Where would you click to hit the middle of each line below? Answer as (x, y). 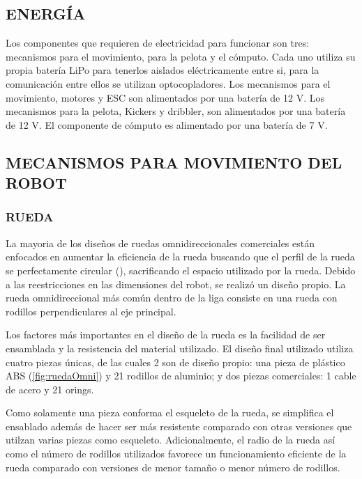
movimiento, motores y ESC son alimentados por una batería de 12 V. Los (165, 97)
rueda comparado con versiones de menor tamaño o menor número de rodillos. (173, 467)
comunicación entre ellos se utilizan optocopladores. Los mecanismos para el (168, 83)
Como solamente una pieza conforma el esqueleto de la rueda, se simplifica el (170, 413)
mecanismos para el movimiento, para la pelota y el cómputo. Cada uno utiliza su (181, 56)
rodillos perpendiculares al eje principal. (91, 311)
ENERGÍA (46, 14)
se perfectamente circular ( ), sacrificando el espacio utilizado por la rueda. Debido (181, 270)
